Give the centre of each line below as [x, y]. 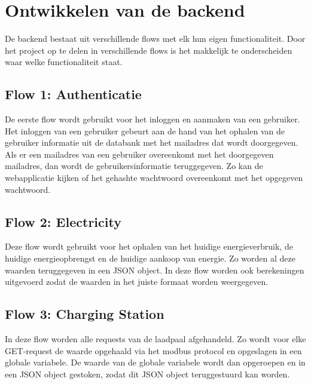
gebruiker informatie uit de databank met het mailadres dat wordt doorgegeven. [152, 142]
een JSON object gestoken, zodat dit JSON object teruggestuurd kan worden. [147, 374]
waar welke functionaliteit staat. [64, 62]
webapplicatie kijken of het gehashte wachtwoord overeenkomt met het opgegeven [154, 178]
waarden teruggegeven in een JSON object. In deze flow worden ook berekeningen [155, 270]
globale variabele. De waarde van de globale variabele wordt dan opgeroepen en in [155, 362]
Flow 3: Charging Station [85, 314]
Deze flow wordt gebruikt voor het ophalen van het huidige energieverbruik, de [149, 246]
